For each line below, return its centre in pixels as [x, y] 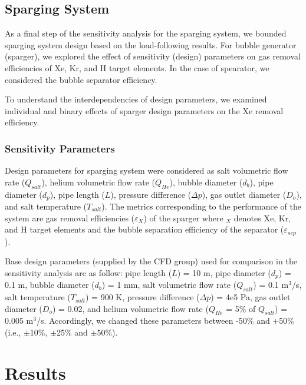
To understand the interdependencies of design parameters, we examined [136, 99]
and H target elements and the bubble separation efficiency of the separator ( [144, 229]
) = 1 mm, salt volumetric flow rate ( [169, 285]
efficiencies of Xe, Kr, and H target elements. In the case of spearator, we [137, 67]
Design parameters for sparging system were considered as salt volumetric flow [147, 170]
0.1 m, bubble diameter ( [50, 285]
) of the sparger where [183, 218]
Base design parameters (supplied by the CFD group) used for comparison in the [151, 261]
